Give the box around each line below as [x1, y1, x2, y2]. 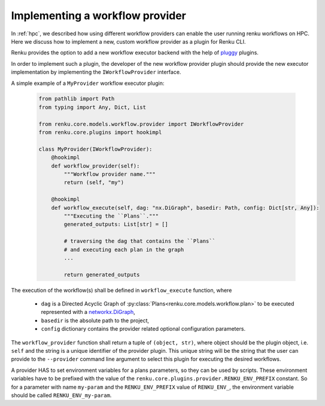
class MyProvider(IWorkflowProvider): [38, 145, 153, 152]
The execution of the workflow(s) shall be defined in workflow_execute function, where [11, 286, 232, 294]
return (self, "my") [63, 179, 124, 186]
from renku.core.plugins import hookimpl [38, 129, 162, 136]
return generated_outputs [63, 271, 140, 278]
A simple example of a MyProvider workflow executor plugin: [11, 80, 165, 87]
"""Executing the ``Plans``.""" [63, 212, 159, 219]
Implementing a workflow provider [11, 9, 187, 22]
